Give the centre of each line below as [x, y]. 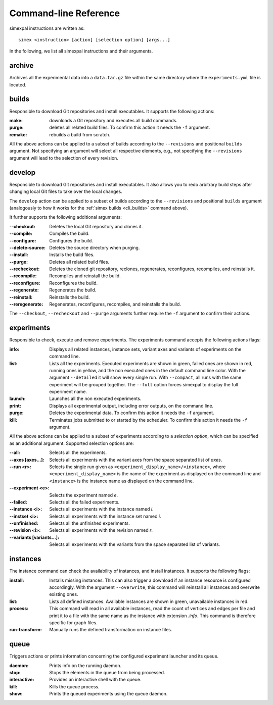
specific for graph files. [74, 622]
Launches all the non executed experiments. [95, 398]
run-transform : [26, 630]
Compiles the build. [69, 234]
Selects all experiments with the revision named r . [101, 530]
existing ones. [64, 594]
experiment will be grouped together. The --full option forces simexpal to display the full [144, 384]
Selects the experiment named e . [84, 495]
